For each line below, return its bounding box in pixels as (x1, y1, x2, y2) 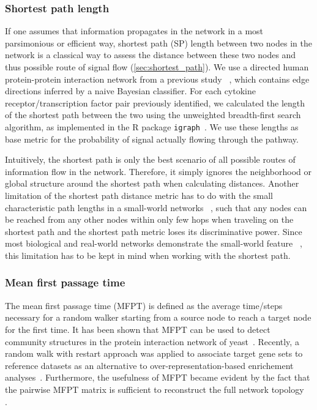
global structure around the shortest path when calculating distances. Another (5, 177, 299, 190)
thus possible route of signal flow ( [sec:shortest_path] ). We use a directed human (5, 61, 309, 73)
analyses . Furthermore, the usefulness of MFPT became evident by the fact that (5, 371, 310, 384)
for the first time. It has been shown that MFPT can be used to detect (5, 322, 270, 335)
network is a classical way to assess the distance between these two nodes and (5, 48, 296, 61)
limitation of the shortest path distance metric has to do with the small (5, 189, 273, 201)
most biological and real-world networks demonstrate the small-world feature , (5, 237, 302, 250)
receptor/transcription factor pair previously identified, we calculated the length (5, 96, 305, 109)
